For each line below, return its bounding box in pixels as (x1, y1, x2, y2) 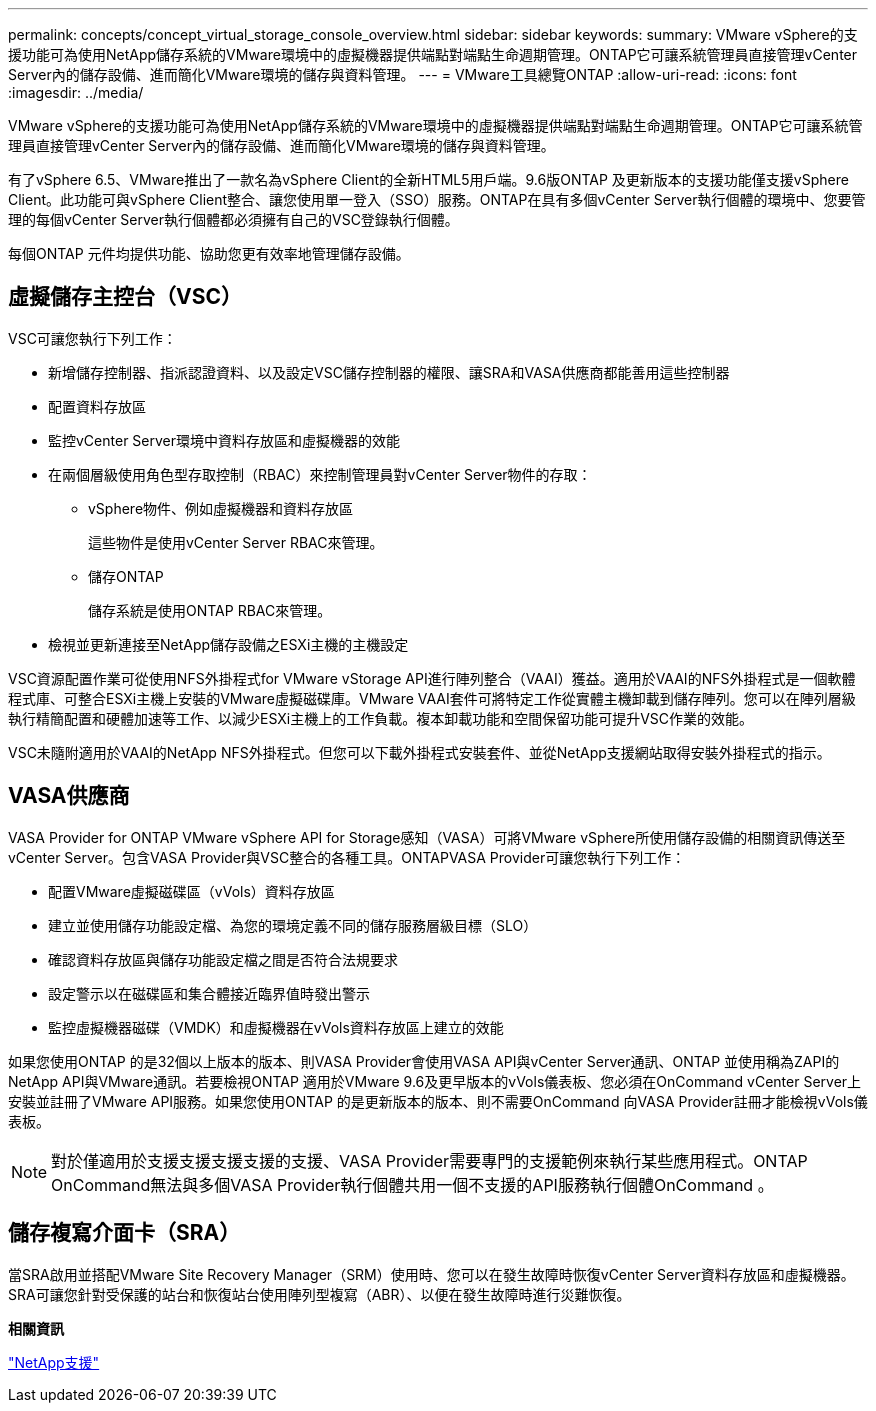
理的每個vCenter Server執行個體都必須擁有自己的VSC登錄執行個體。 (8, 211, 459, 228)
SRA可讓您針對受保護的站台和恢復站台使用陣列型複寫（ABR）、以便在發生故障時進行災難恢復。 (8, 1285, 631, 1303)
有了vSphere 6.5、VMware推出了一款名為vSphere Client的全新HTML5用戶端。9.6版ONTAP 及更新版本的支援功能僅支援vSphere (8, 171, 849, 188)
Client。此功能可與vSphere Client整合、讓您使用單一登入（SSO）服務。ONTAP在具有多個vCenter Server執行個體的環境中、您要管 (8, 191, 866, 208)
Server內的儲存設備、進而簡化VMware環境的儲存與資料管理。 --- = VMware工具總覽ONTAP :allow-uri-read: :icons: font (8, 66, 797, 83)
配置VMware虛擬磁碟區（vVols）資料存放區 (48, 882, 335, 900)
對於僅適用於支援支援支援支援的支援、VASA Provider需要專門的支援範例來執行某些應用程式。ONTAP (51, 1150, 808, 1171)
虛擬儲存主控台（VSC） (8, 284, 242, 310)
